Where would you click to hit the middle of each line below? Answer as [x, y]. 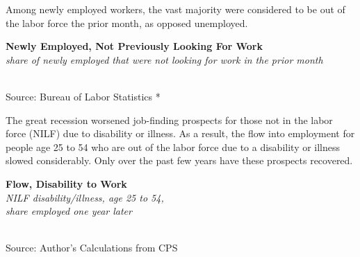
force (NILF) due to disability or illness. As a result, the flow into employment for [180, 133]
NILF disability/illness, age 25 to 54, [85, 197]
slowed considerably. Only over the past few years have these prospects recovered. [179, 160]
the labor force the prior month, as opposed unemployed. [127, 23]
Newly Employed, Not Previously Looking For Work [134, 46]
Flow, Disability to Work [66, 183]
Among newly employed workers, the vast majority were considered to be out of [175, 9]
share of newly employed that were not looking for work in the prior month [164, 59]
